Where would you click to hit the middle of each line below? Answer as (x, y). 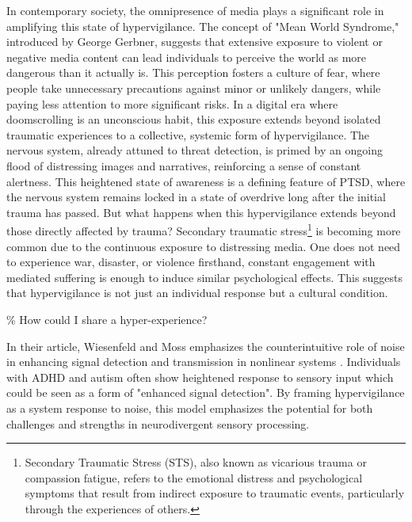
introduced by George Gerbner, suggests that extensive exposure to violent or (195, 42)
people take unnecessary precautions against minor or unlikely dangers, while (194, 88)
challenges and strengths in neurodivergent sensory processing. (158, 423)
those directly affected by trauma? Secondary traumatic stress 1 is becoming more (204, 229)
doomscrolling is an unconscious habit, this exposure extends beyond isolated (194, 119)
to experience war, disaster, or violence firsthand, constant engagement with (191, 262)
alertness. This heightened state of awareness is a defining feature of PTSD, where (206, 181)
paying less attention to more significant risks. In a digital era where (172, 103)
